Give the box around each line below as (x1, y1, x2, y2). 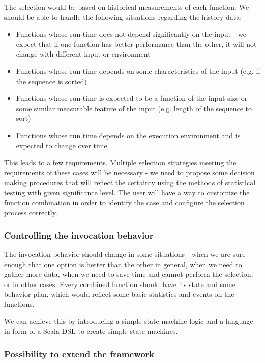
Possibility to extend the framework (4, 347, 155, 360)
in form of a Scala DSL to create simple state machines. (4, 326, 178, 336)
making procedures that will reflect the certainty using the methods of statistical (4, 177, 256, 188)
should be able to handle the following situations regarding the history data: (4, 11, 242, 22)
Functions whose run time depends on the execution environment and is (16, 129, 241, 140)
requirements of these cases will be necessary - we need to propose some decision (4, 167, 255, 177)
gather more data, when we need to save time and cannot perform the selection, (4, 269, 253, 279)
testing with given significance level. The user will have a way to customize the (4, 187, 250, 197)
